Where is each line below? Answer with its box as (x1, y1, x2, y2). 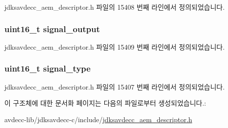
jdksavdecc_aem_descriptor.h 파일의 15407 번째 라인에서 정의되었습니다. (4, 81, 225, 91)
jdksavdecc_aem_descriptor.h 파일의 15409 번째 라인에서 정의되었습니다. (4, 41, 225, 52)
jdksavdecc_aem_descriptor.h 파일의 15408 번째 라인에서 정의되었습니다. (4, 2, 225, 12)
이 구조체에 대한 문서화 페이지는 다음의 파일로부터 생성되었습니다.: (4, 98, 206, 108)
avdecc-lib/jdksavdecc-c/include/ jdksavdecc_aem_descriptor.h (4, 114, 192, 124)
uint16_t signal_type (4, 62, 91, 74)
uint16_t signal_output (4, 22, 100, 35)
